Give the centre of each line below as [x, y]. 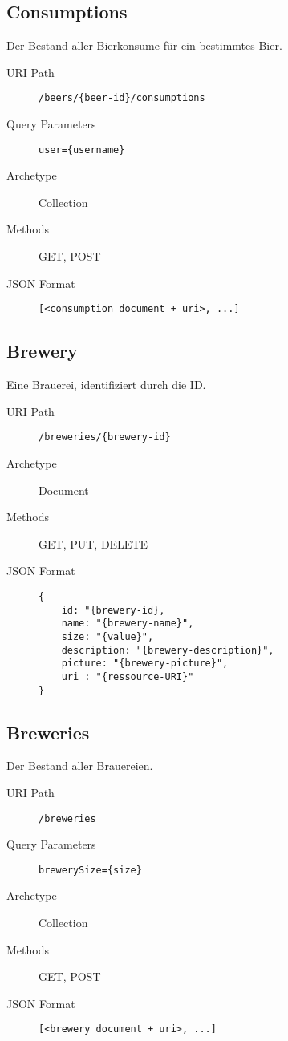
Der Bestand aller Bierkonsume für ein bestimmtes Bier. [144, 45]
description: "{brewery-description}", [168, 650]
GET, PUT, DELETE [93, 543]
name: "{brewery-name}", [128, 624]
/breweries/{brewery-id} [105, 437]
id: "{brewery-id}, [113, 610]
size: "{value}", [107, 636]
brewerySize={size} [90, 870]
